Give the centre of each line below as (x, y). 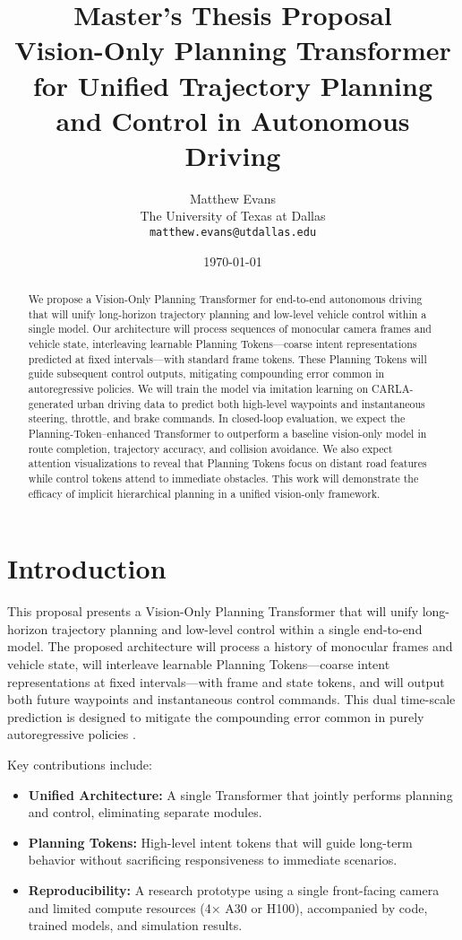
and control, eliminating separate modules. (145, 812)
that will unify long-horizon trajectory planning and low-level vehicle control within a (227, 313)
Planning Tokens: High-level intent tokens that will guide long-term (220, 842)
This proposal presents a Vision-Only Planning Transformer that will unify (213, 611)
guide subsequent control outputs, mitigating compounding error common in (206, 374)
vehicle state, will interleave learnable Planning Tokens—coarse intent (199, 664)
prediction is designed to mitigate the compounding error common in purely (216, 716)
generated (51, 403)
